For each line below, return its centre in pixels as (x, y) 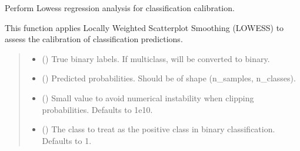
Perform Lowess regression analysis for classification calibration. (120, 8)
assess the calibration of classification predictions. (94, 39)
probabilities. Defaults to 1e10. (97, 109)
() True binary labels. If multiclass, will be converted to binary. (156, 58)
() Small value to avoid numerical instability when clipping (148, 97)
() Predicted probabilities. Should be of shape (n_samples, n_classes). (169, 78)
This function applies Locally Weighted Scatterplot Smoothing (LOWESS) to (144, 27)
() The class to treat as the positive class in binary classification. (159, 129)
